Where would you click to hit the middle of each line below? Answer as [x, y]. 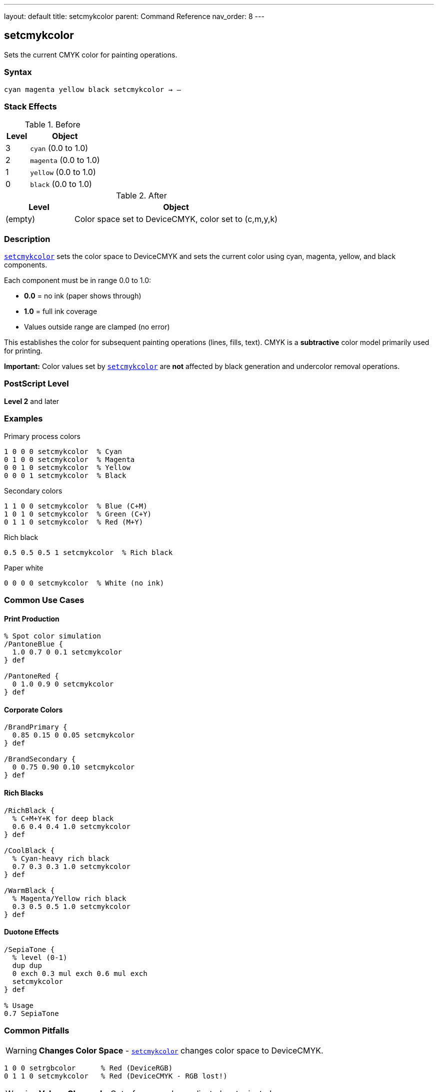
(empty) [20, 219]
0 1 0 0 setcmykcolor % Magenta [69, 459]
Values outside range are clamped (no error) [97, 327]
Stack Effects [30, 106]
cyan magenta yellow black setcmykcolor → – [93, 89]
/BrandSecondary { [40, 759]
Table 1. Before [52, 125]
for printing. [23, 351]
